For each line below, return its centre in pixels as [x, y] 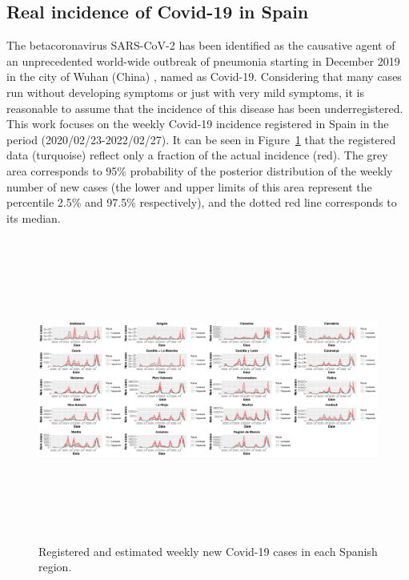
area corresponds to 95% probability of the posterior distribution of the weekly [200, 170]
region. [55, 567]
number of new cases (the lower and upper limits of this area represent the [189, 186]
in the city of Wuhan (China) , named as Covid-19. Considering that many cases [204, 77]
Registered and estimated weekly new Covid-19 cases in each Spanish [208, 551]
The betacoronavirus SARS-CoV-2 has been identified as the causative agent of [201, 45]
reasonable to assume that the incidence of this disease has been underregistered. [205, 108]
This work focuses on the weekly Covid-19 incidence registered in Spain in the [198, 124]
